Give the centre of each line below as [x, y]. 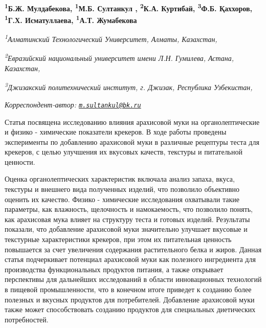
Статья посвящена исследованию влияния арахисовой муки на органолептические [132, 122]
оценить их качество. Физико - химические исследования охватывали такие [122, 199]
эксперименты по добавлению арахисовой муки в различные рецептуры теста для [132, 141]
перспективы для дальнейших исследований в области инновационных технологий [133, 279]
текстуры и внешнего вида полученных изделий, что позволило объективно [122, 189]
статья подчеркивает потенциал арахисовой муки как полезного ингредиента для [130, 259]
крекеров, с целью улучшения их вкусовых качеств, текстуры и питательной [124, 152]
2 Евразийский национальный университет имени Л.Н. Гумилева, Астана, [119, 57]
